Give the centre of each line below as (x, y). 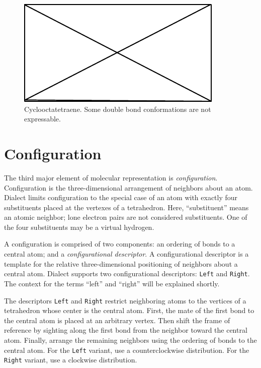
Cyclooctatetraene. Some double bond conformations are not (118, 109)
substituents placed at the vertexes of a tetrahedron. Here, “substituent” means (126, 207)
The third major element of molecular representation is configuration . (111, 177)
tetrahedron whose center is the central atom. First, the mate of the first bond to (129, 310)
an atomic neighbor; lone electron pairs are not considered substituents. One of (126, 217)
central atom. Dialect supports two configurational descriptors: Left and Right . (127, 273)
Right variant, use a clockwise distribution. (71, 360)
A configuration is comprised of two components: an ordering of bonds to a (120, 244)
